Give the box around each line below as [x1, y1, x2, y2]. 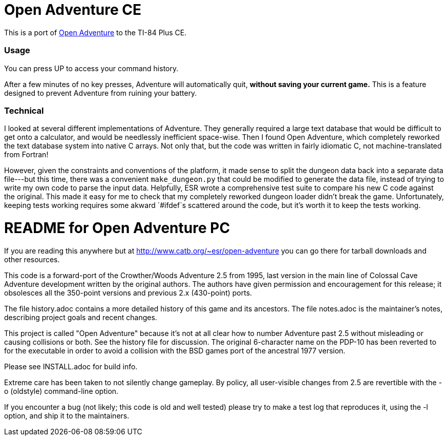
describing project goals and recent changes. [4, 312, 157, 322]
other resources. [4, 255, 60, 264]
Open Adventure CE [4, 1, 141, 18]
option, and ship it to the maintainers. [4, 411, 130, 420]
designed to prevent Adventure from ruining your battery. [4, 88, 197, 97]
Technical [4, 105, 44, 116]
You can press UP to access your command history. [4, 64, 179, 73]
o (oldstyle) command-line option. [4, 386, 119, 395]
